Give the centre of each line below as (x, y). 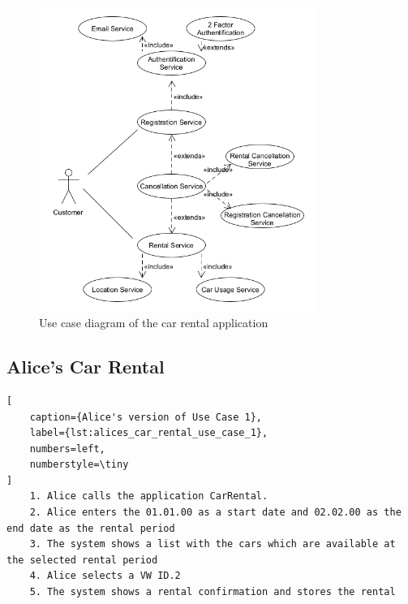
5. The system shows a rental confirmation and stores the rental (213, 592)
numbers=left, (67, 449)
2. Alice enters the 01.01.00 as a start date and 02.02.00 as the (215, 513)
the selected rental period (82, 560)
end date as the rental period (91, 528)
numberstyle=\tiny (79, 465)
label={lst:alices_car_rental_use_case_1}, (149, 433)
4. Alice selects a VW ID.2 (105, 576)
